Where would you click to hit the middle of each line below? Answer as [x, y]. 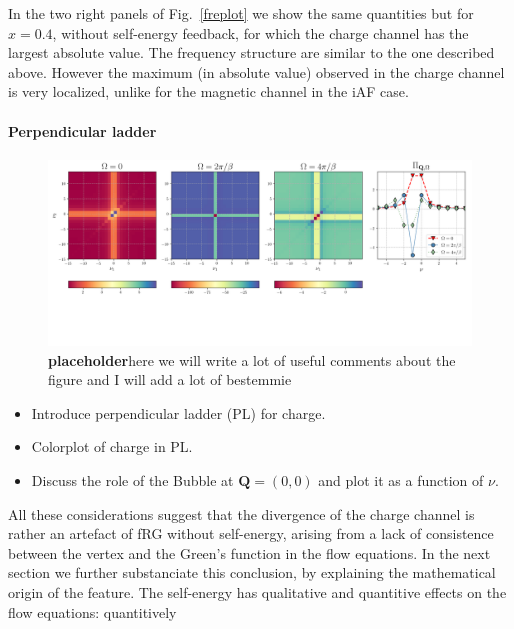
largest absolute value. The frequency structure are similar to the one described [251, 52]
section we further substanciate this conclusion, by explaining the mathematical [252, 572]
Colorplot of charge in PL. [112, 446]
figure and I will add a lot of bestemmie [170, 379]
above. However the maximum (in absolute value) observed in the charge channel [256, 71]
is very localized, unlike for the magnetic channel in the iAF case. [208, 91]
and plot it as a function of [401, 480]
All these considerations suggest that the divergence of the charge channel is [241, 513]
